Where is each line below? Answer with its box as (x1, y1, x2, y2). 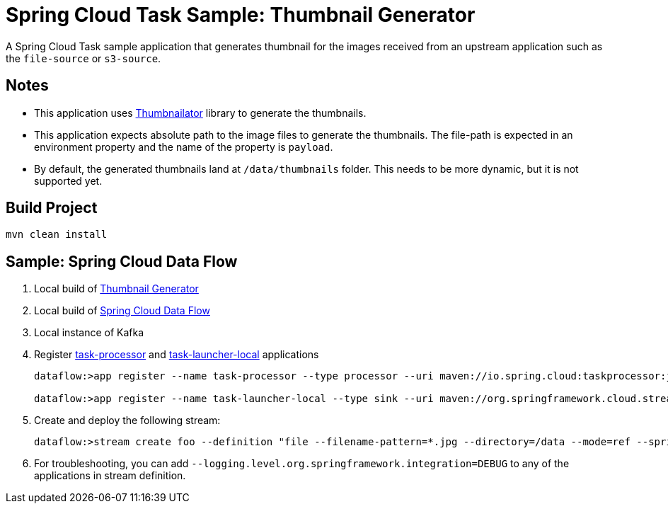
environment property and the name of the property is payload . (34, 140, 333, 153)
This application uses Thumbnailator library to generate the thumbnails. (34, 106, 367, 119)
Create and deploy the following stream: (34, 414, 221, 427)
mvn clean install (6, 229, 108, 241)
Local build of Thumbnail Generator (34, 282, 199, 295)
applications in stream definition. (34, 469, 186, 482)
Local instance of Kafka (34, 326, 144, 339)
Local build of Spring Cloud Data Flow (34, 304, 210, 317)
